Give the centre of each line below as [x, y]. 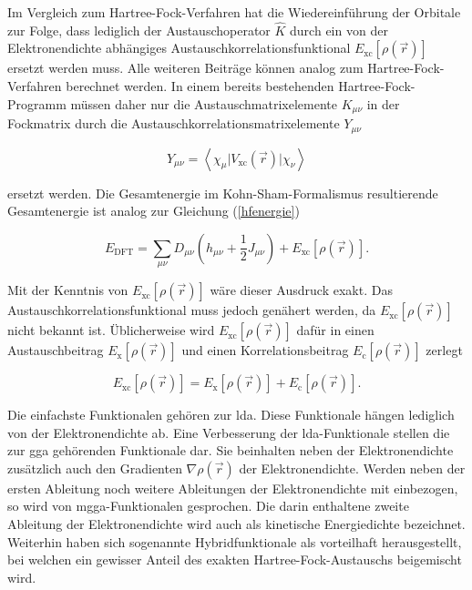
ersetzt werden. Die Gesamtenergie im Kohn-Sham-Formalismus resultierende [223, 193]
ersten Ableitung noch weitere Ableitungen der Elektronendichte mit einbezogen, [233, 488]
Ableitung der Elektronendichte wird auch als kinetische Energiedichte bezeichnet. [236, 524]
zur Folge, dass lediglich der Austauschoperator [139, 30]
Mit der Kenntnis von [68, 290]
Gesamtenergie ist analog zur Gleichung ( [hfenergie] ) [154, 211]
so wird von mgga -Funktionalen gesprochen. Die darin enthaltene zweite [208, 506]
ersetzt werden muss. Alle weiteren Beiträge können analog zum [185, 68]
